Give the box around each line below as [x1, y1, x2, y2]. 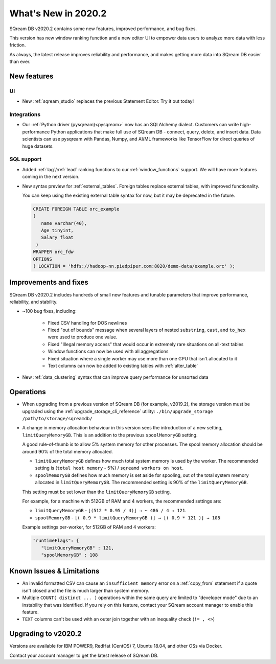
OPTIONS [33, 256, 52, 262]
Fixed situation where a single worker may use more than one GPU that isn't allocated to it [48, 355, 238, 361]
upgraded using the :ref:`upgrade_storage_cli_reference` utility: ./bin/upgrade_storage [22, 408, 213, 414]
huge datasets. [22, 143, 54, 149]
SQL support [9, 156, 42, 163]
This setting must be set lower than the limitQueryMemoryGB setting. [22, 489, 171, 495]
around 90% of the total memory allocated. [22, 448, 113, 454]
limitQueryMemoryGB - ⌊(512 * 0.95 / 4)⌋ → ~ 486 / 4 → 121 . [35, 508, 187, 514]
